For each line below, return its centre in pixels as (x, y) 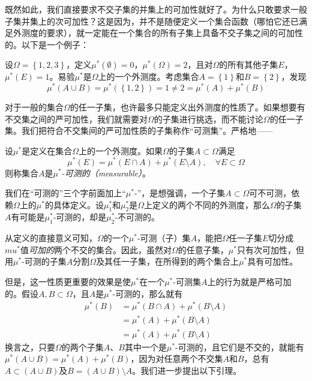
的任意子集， (203, 249)
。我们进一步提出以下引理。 (187, 370)
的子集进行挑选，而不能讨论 (208, 118)
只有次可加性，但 (270, 249)
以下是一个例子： (55, 44)
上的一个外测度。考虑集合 (148, 76)
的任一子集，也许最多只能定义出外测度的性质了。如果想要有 (187, 107)
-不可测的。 (137, 217)
